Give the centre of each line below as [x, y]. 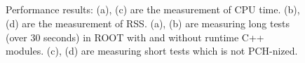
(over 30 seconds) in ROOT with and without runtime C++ [135, 37]
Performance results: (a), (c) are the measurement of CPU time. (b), [153, 9]
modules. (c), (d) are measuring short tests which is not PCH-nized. [152, 51]
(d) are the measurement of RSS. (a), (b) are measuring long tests [148, 23]
